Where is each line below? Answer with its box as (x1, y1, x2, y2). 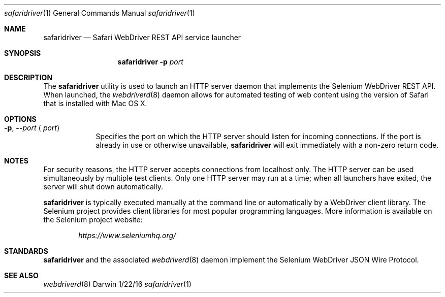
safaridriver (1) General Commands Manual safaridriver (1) (4, 9, 195, 17)
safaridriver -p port (117, 57, 183, 66)
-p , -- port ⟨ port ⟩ (4, 123, 60, 132)
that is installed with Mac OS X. (43, 99, 147, 108)
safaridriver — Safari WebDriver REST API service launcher (43, 33, 241, 42)
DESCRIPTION (4, 73, 53, 82)
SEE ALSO (4, 271, 39, 280)
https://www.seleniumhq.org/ (78, 231, 176, 240)
